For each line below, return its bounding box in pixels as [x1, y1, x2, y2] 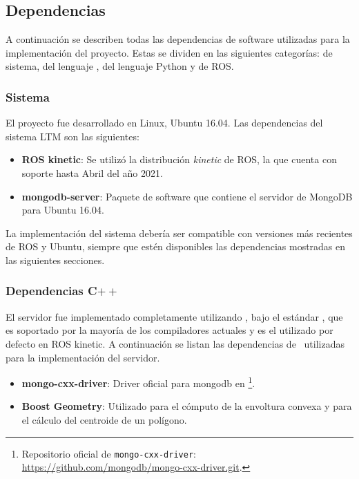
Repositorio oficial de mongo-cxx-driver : [21, 446, 196, 460]
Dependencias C [6, 282, 97, 299]
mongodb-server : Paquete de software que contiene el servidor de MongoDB [21, 189, 353, 203]
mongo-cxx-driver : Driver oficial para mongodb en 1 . [21, 374, 255, 390]
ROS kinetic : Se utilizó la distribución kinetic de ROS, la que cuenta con [21, 152, 337, 167]
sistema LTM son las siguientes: [6, 129, 139, 143]
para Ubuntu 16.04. [21, 203, 104, 217]
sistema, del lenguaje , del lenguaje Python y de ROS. [6, 59, 234, 73]
